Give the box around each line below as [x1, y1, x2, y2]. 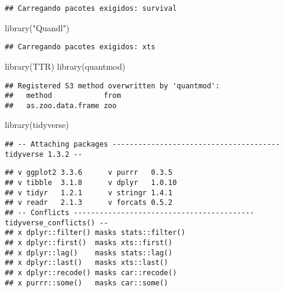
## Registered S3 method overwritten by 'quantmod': [5, 81, 220, 90]
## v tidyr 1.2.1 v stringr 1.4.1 [5, 188, 173, 197]
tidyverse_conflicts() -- [5, 218, 108, 227]
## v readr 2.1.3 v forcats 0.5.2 [5, 198, 173, 207]
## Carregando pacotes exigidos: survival [5, 4, 177, 13]
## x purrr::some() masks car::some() [5, 278, 169, 287]
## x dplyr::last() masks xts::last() [5, 258, 169, 267]
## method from [5, 91, 121, 100]
